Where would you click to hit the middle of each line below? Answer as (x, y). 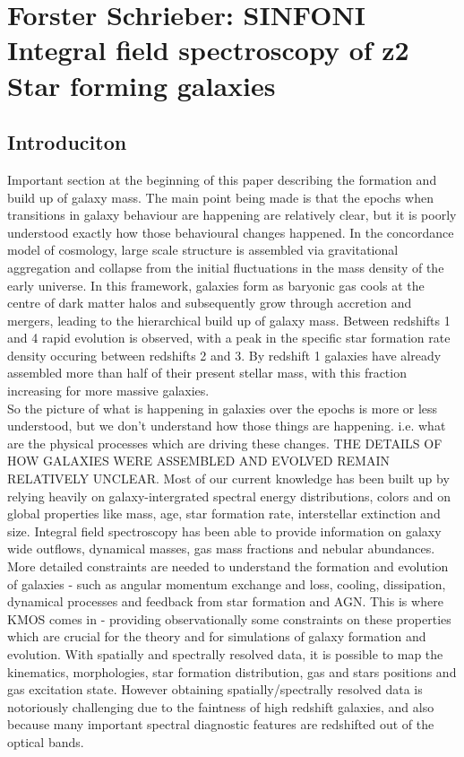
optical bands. (46, 741)
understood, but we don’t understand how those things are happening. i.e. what (227, 426)
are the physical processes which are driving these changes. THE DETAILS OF (225, 443)
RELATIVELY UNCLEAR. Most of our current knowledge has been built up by (228, 479)
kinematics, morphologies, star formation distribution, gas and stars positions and (232, 671)
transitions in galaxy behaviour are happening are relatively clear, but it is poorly (232, 215)
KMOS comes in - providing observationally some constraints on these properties (229, 618)
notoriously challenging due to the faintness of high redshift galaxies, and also (221, 706)
